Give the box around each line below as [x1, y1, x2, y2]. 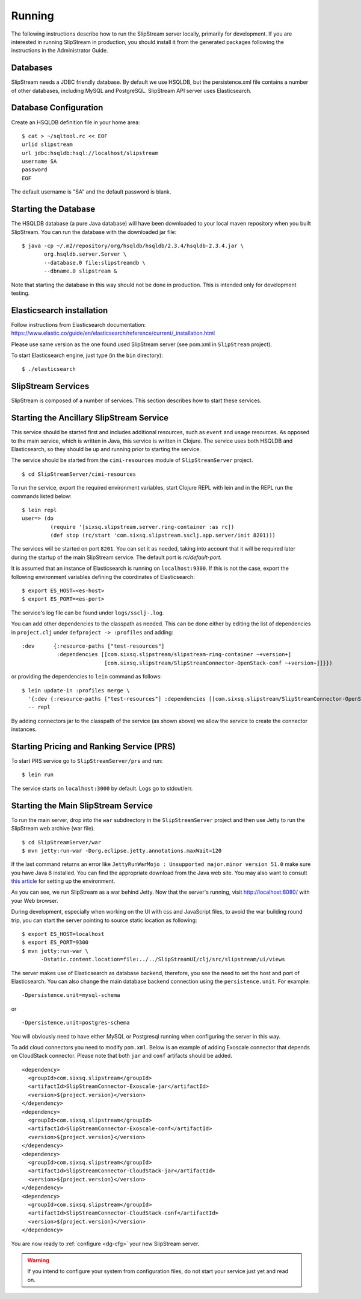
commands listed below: [11, 492, 72, 500]
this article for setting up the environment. [11, 877, 116, 885]
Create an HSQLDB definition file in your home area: [11, 118, 141, 126]
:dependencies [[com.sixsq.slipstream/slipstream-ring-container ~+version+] [56, 651, 292, 658]
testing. [11, 289, 30, 297]
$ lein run [22, 771, 54, 778]
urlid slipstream [22, 141, 73, 148]
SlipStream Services [11, 381, 90, 391]
